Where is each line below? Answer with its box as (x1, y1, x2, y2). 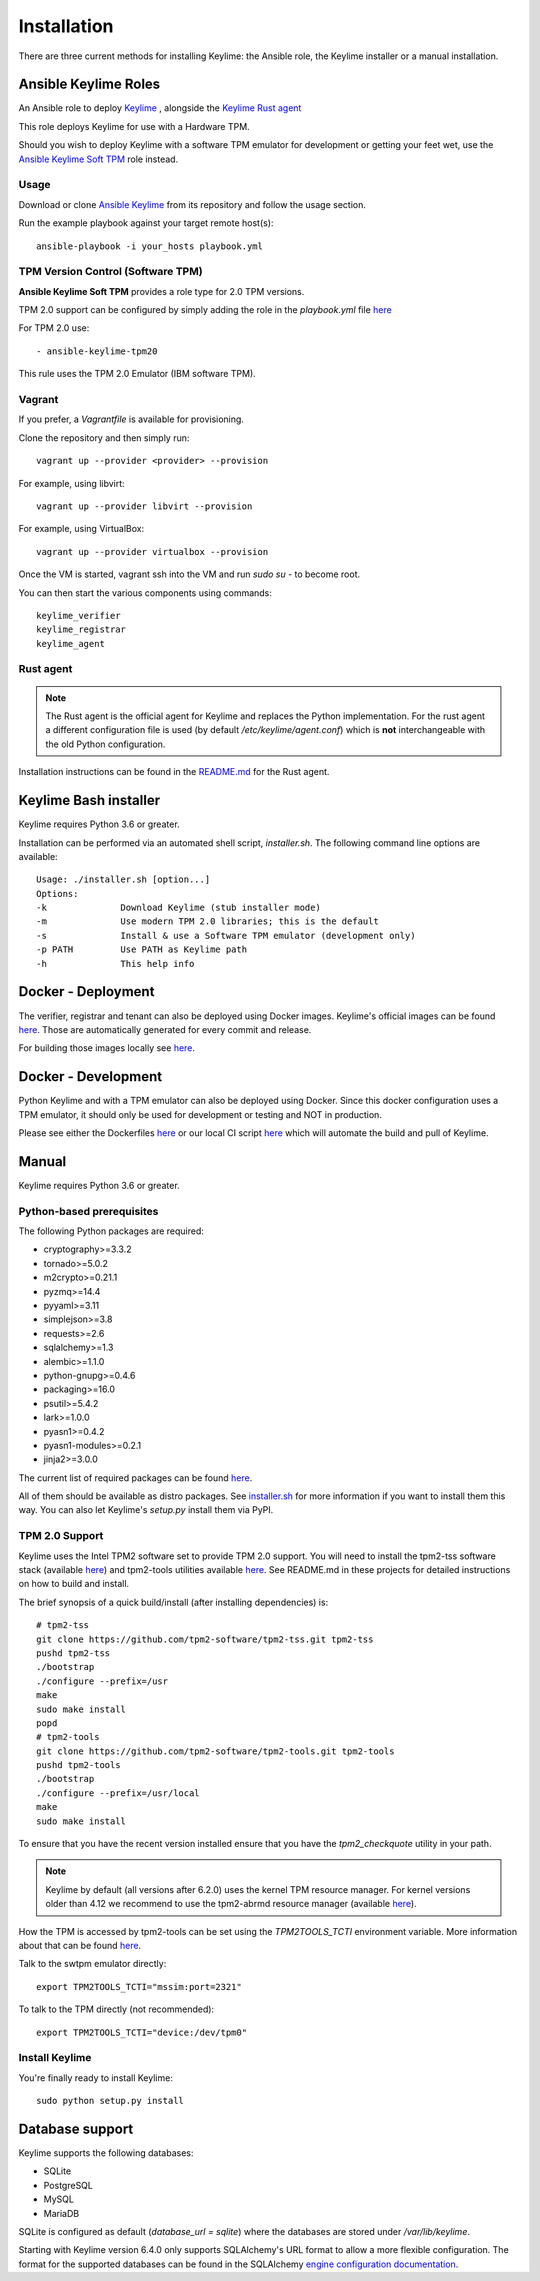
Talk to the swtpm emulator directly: (18, 1958, 167, 1970)
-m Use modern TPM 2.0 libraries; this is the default (36, 916, 379, 927)
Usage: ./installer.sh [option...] (36, 874, 211, 885)
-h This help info (36, 958, 195, 969)
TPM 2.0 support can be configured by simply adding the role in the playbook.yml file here (18, 304, 392, 316)
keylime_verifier (36, 610, 121, 621)
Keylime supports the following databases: (18, 2146, 194, 2159)
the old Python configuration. (45, 738, 166, 750)
